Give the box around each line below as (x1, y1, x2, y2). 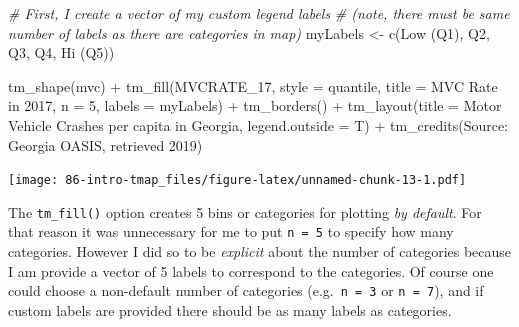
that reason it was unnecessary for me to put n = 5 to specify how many (8, 221, 454, 242)
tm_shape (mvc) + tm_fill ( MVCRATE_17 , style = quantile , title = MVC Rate (8, 75, 498, 96)
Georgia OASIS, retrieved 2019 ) (8, 134, 203, 155)
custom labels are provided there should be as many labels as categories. (8, 299, 452, 320)
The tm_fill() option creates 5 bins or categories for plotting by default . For (8, 201, 482, 222)
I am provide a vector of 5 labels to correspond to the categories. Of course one (8, 260, 494, 281)
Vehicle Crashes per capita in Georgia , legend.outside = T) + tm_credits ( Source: (8, 114, 509, 135)
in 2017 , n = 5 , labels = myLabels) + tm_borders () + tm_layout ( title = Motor (8, 95, 502, 116)
